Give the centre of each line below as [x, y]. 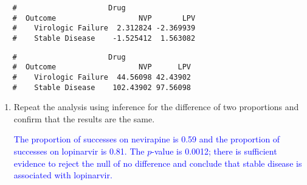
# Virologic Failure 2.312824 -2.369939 [104, 28]
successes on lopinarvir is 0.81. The [79, 151]
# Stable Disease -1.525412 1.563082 [104, 38]
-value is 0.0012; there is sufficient [214, 151]
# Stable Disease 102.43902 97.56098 [102, 87]
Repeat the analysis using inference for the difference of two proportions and [156, 107]
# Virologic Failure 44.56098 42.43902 [102, 77]
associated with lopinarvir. [63, 175]
